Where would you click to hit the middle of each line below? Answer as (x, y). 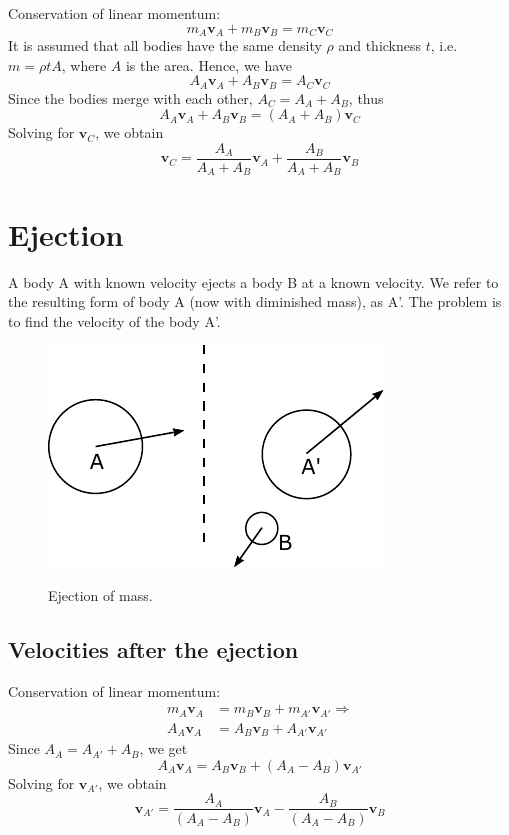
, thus (366, 97)
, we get (163, 748)
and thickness (380, 45)
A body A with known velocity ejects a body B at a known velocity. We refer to (253, 281)
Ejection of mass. (100, 594)
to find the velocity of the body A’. (114, 320)
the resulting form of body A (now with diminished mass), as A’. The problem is (255, 301)
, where (84, 64)
